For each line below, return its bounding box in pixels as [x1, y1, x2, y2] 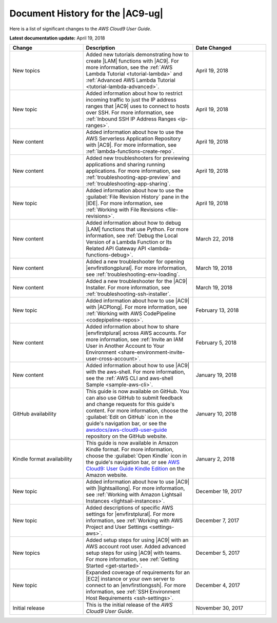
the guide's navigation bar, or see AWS [86, 459, 180, 466]
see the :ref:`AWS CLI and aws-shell [86, 375, 173, 382]
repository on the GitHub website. [86, 433, 168, 440]
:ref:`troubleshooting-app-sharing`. [86, 180, 171, 187]
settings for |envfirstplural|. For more [86, 511, 175, 518]
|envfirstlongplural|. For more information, [86, 265, 187, 272]
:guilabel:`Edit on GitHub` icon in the [86, 413, 173, 420]
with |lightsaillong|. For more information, [86, 485, 185, 492]
